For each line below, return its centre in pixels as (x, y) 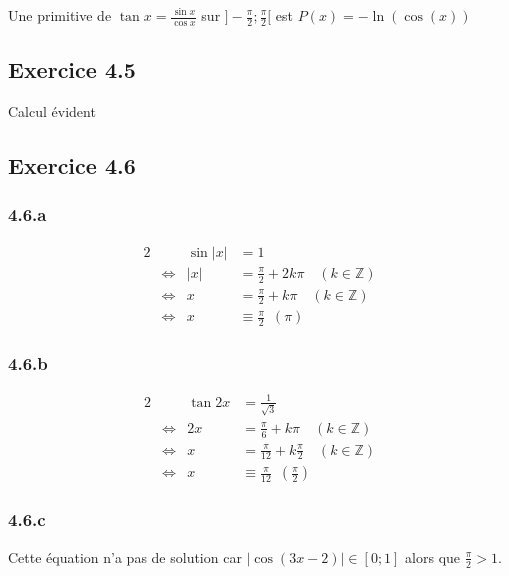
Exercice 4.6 (72, 165)
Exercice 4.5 (72, 69)
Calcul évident (52, 111)
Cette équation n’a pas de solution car (125, 556)
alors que (433, 556)
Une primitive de (60, 15)
